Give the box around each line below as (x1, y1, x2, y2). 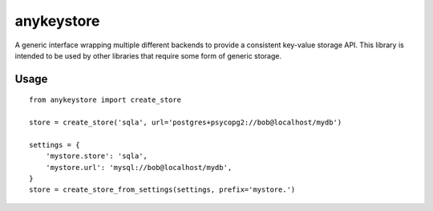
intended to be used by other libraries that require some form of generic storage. (14, 51, 282, 60)
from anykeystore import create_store (29, 95, 182, 104)
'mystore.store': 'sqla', (45, 152, 148, 160)
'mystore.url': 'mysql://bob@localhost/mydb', (45, 163, 233, 172)
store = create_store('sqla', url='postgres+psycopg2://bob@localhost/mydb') (29, 118, 342, 128)
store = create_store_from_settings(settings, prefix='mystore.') (29, 185, 296, 194)
